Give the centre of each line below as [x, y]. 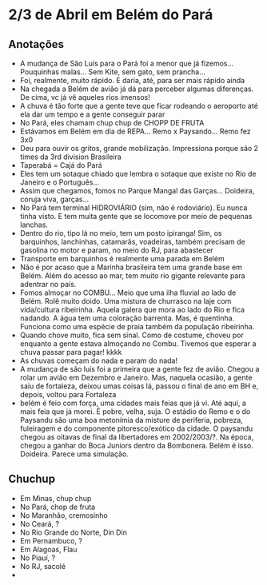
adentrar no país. [48, 284]
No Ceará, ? [40, 523]
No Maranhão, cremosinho [64, 515]
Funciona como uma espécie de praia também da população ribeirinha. [137, 326]
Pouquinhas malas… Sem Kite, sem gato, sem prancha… [113, 72]
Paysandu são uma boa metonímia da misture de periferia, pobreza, [132, 420]
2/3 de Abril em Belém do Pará [111, 15]
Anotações [36, 44]
